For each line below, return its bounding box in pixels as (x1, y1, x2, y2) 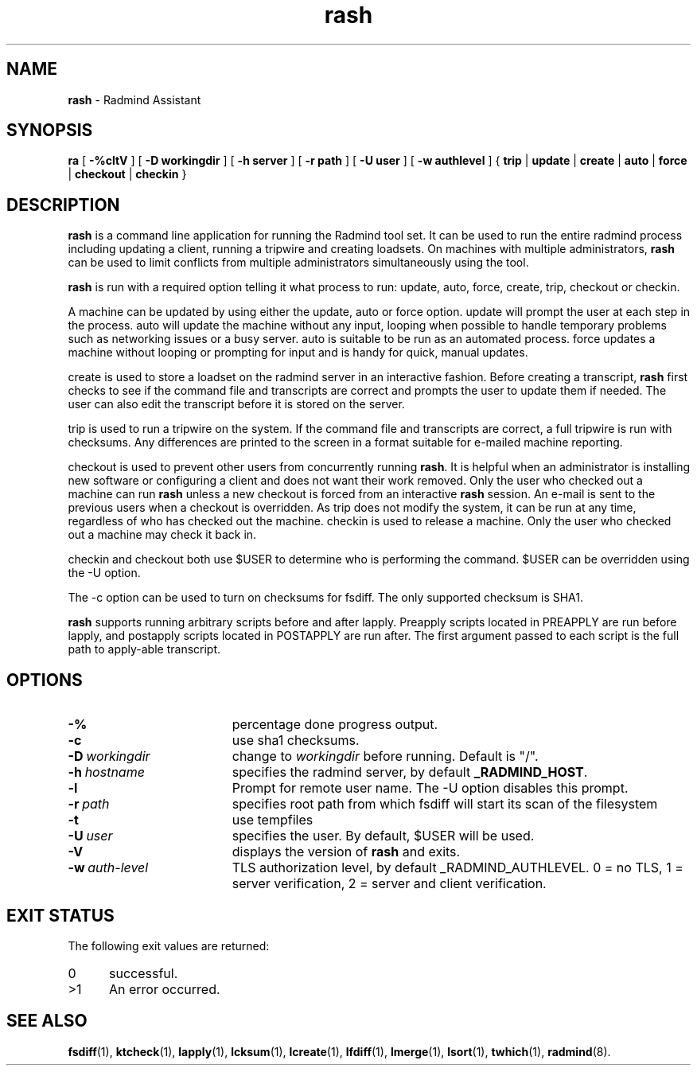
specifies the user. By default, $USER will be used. (232, 828, 535, 844)
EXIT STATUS (6, 905, 115, 926)
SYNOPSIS (6, 120, 93, 141)
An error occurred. (108, 980, 220, 997)
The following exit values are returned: (68, 938, 270, 953)
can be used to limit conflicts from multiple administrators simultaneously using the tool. (68, 255, 529, 270)
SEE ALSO (6, 1011, 88, 1031)
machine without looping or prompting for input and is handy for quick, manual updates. (68, 345, 528, 360)
